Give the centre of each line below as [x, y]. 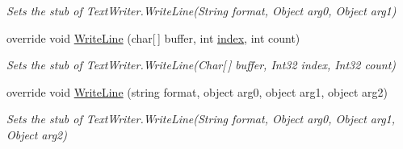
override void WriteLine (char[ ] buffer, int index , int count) [153, 37]
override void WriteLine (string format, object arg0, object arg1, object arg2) [197, 91]
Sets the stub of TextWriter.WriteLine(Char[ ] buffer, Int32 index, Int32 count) [201, 65]
